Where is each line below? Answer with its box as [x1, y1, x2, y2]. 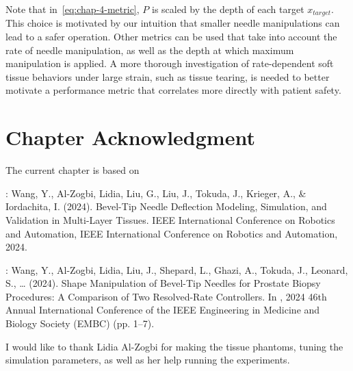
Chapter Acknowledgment [5, 123, 255, 151]
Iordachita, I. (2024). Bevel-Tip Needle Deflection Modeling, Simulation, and [5, 199, 327, 214]
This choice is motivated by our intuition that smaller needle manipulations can [5, 16, 340, 30]
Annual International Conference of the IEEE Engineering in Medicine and [5, 303, 320, 317]
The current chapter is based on [5, 163, 140, 177]
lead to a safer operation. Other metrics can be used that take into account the [5, 29, 337, 44]
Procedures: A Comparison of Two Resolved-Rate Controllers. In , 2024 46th [5, 289, 327, 303]
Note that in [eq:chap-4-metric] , [5, 2, 140, 16]
